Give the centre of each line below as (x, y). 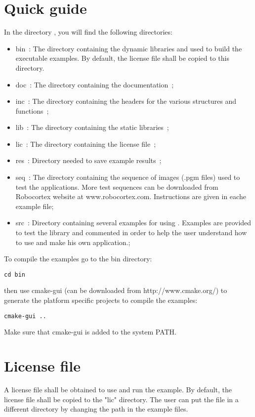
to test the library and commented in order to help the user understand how (131, 232)
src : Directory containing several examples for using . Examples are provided (133, 223)
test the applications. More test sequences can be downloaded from (117, 187)
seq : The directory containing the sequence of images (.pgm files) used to (128, 177)
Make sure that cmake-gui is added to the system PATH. (90, 332)
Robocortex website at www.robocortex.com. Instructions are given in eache (131, 196)
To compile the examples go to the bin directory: (78, 259)
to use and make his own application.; (73, 242)
